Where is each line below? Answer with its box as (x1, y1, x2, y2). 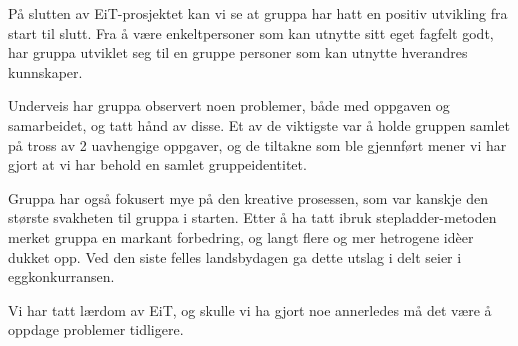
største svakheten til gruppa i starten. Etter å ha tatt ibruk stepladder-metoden (8, 207, 497, 228)
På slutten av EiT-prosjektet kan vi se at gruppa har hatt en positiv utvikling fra (8, 3, 508, 23)
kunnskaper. (8, 61, 83, 82)
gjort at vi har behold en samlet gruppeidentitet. (8, 154, 307, 175)
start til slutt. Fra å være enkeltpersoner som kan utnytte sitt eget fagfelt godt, (8, 22, 494, 43)
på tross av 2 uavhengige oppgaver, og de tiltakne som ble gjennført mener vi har (8, 134, 507, 155)
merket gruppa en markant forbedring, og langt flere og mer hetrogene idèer (8, 226, 474, 247)
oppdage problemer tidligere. (8, 319, 184, 340)
